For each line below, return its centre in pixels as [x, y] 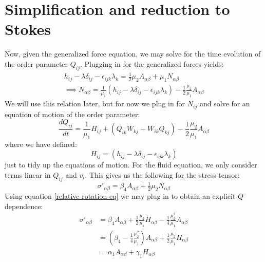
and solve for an [225, 104]
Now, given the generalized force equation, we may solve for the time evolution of [133, 54]
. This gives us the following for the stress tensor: [162, 174]
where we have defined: [41, 144]
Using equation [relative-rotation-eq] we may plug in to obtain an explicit [120, 196]
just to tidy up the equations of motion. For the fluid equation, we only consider [131, 165]
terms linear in [28, 174]
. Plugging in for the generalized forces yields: [152, 63]
